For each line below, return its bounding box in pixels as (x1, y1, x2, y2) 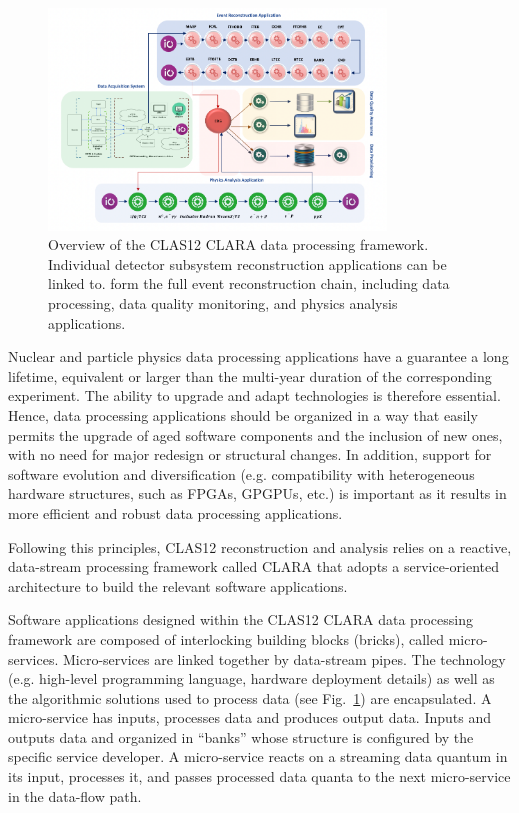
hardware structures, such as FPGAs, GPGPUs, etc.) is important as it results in (8, 483, 507, 504)
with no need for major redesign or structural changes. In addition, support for (8, 444, 492, 465)
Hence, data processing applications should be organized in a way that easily (8, 404, 478, 425)
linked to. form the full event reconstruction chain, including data (48, 273, 450, 294)
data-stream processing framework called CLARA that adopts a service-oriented (8, 556, 499, 577)
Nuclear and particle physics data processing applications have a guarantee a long (8, 346, 509, 367)
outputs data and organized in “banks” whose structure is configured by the (8, 726, 474, 747)
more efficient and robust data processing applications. (8, 502, 343, 523)
